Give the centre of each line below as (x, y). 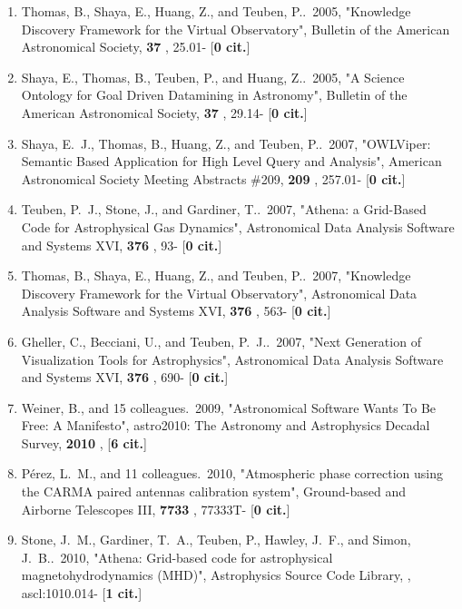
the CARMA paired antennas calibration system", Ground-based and (214, 491)
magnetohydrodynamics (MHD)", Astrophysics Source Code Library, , (216, 575)
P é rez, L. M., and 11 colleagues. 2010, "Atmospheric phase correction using (232, 473)
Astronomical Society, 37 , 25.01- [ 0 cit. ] (136, 47)
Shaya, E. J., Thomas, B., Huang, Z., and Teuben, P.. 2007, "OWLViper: (226, 143)
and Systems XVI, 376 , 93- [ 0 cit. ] (122, 245)
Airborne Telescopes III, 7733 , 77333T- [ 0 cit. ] (156, 509)
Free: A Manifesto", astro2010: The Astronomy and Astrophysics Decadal (226, 425)
